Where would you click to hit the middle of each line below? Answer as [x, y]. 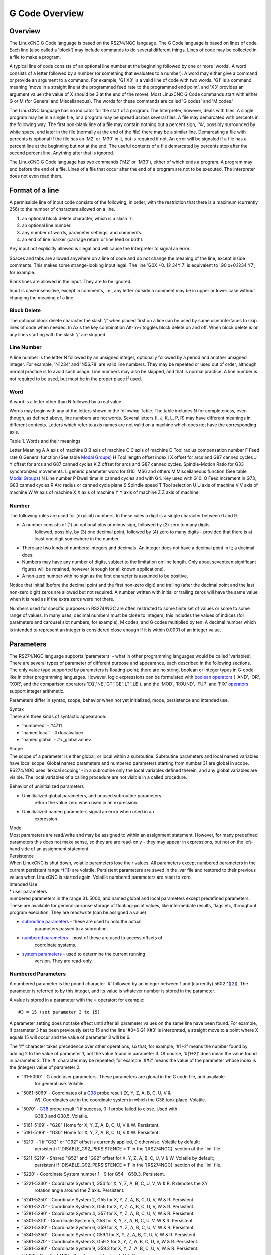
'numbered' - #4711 [42, 726]
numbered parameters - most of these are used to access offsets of [92, 938]
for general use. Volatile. [59, 1084]
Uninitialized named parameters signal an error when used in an [88, 812]
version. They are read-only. [64, 961]
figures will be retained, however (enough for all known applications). [93, 569]
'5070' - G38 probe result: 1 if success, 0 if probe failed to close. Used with [100, 1109]
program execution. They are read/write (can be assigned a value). [78, 912]
